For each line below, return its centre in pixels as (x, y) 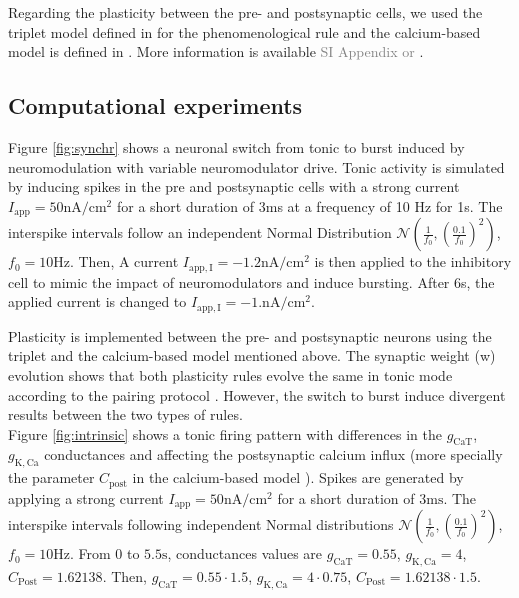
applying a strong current (86, 497)
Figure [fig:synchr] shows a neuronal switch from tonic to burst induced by (236, 146)
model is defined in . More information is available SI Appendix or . (216, 51)
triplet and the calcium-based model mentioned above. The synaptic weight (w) (252, 355)
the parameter (51, 477)
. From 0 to (104, 553)
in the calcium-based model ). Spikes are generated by (298, 477)
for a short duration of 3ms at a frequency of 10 (263, 205)
